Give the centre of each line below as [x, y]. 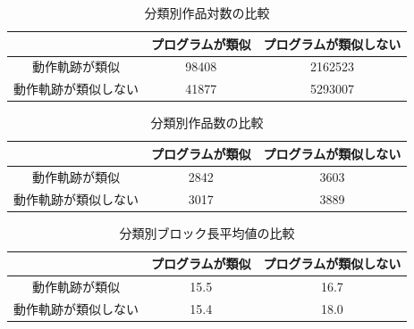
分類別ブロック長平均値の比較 [207, 232]
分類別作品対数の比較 [207, 12]
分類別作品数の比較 [207, 123]
